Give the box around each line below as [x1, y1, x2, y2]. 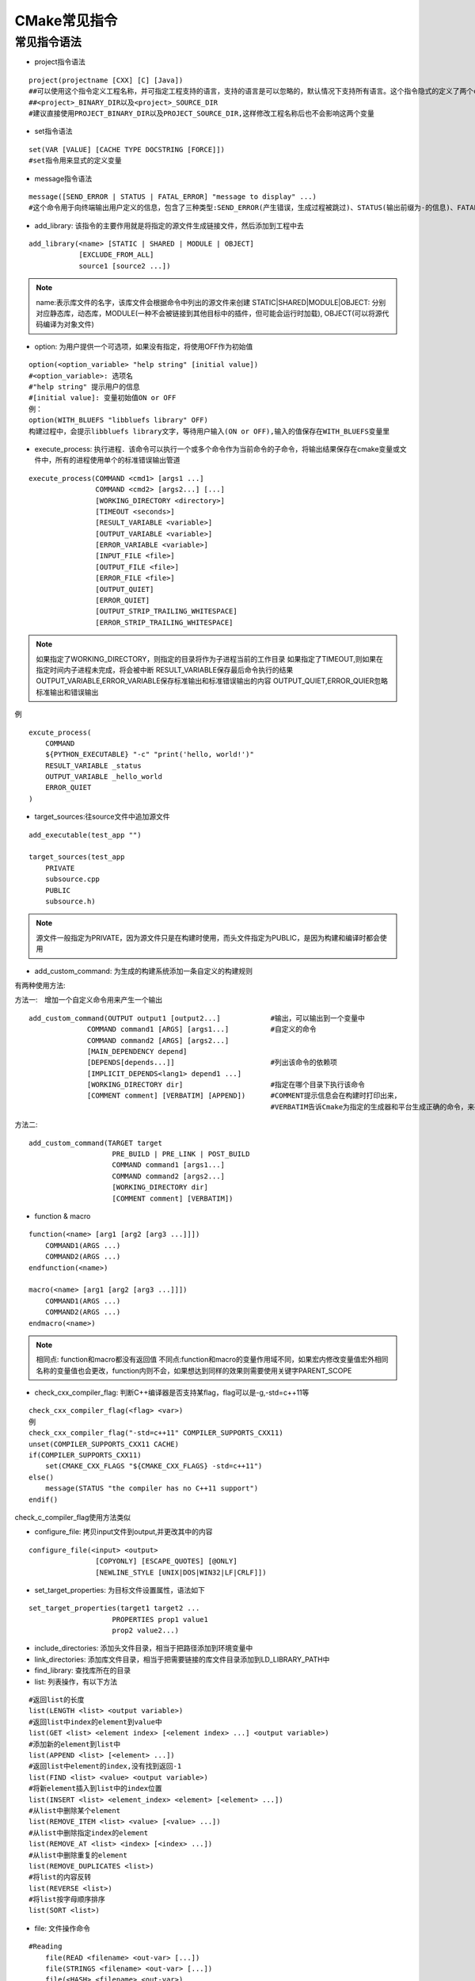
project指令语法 [34, 57, 86, 67]
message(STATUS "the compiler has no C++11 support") [44, 1484, 259, 1493]
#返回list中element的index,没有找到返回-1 [28, 1762, 182, 1771]
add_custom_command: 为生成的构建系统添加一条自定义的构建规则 [34, 966, 253, 975]
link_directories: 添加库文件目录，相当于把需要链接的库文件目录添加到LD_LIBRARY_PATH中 [34, 1655, 330, 1664]
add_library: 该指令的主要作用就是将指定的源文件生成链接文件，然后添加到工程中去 [34, 220, 304, 230]
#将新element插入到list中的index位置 [28, 1784, 162, 1793]
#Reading [28, 1942, 63, 1951]
